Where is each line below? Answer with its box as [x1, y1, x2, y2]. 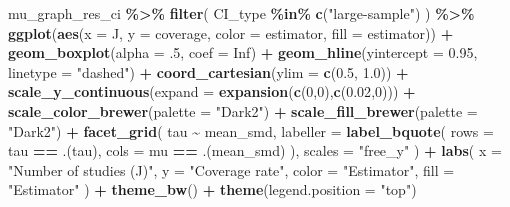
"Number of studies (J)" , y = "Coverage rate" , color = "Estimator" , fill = [8, 159, 455, 180]
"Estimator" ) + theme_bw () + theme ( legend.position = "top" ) [8, 179, 417, 200]
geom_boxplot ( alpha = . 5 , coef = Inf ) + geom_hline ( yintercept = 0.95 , [8, 42, 478, 63]
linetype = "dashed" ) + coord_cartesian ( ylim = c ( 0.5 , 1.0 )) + [8, 61, 409, 82]
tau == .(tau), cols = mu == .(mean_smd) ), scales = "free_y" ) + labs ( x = [8, 140, 502, 161]
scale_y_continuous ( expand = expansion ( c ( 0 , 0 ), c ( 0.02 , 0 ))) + [8, 81, 416, 102]
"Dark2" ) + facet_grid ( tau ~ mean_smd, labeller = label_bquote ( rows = [8, 120, 494, 141]
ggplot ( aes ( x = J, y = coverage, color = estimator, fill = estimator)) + [8, 22, 454, 43]
